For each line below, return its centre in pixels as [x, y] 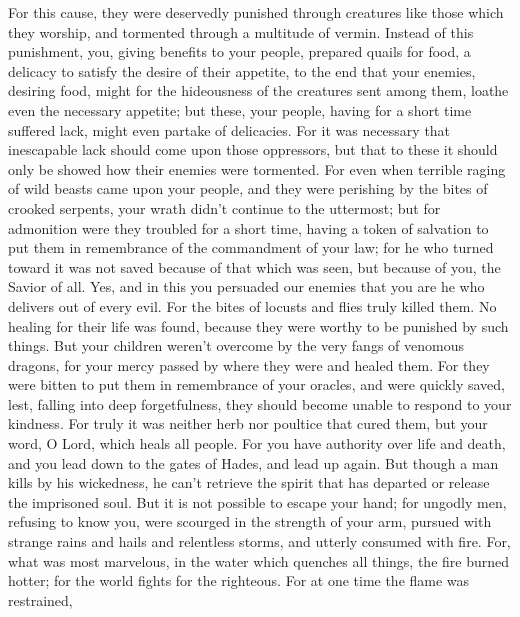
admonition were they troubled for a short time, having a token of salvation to [248, 227]
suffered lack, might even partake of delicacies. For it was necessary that [229, 129]
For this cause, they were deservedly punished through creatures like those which [256, 12]
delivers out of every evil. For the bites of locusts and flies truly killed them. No [252, 305]
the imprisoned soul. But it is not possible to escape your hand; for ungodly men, [257, 501]
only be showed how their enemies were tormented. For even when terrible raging [257, 168]
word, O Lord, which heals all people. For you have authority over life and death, [257, 443]
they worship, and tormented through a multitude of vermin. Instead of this [241, 31]
